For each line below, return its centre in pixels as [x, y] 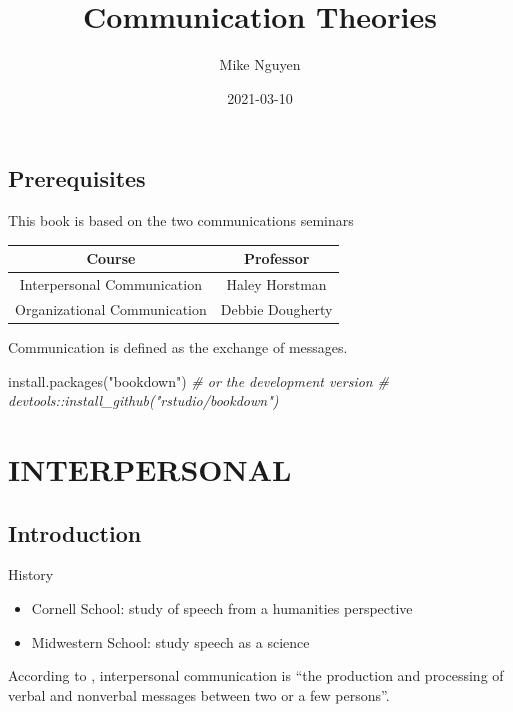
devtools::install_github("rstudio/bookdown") [143, 400]
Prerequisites [77, 178]
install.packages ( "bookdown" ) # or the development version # [198, 380]
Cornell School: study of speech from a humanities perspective [222, 607]
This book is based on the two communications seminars [181, 220]
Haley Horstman [276, 284]
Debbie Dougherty [276, 308]
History [31, 574]
